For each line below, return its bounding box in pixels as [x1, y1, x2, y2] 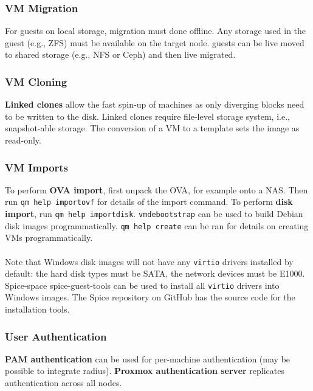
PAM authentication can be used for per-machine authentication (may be [5, 352, 291, 365]
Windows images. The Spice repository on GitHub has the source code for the [5, 291, 295, 303]
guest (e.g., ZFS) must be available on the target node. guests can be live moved [5, 36, 304, 49]
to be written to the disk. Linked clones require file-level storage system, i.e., [5, 109, 290, 122]
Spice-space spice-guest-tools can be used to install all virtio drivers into [5, 279, 280, 291]
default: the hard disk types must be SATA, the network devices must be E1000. [5, 267, 305, 280]
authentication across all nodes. [5, 376, 122, 389]
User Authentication [5, 328, 107, 344]
